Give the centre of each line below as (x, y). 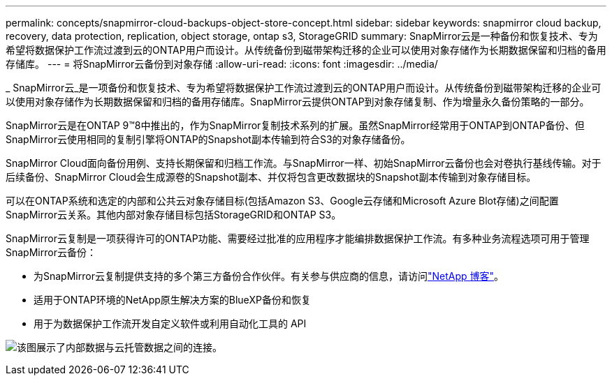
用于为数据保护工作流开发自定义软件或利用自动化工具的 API (170, 323)
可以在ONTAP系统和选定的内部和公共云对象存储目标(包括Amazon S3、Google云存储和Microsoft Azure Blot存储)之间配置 (282, 201)
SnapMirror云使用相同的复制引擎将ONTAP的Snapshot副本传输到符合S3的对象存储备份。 (208, 139)
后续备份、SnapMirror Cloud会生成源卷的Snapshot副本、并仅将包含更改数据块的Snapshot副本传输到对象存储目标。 (271, 177)
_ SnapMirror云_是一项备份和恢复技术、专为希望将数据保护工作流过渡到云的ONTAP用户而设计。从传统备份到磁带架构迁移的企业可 (304, 88)
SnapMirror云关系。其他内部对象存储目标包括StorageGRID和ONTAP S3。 (174, 215)
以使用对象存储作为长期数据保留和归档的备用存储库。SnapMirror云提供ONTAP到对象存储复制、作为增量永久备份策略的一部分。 (298, 102)
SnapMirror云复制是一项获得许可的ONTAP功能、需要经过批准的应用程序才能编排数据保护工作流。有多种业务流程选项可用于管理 (298, 238)
